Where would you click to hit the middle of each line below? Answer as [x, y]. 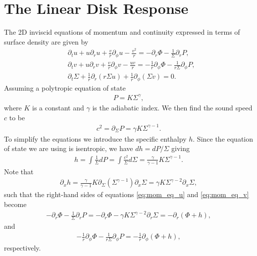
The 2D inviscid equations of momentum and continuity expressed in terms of [122, 32]
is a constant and [58, 107]
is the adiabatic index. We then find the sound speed [172, 107]
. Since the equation [223, 138]
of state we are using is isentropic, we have [69, 148]
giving [181, 148]
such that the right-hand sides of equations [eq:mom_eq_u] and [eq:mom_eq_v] [127, 194]
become [15, 204]
